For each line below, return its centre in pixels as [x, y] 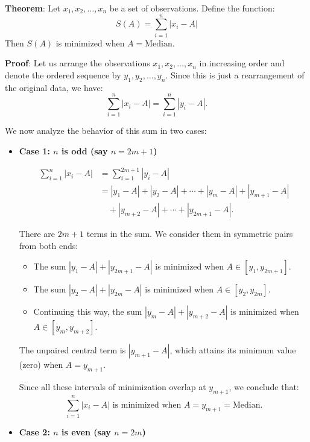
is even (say [86, 432]
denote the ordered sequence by [63, 74]
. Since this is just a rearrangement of [235, 74]
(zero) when [41, 365]
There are [37, 234]
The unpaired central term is [72, 350]
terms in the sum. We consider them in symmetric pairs [190, 234]
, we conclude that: [264, 387]
